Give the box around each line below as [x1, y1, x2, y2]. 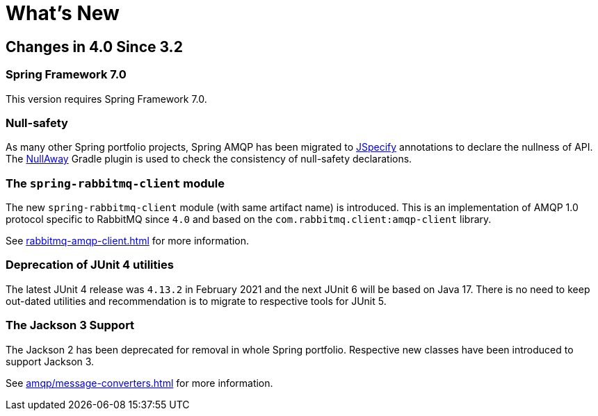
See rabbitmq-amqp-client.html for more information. [6, 235, 250, 247]
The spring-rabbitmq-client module [6, 176, 225, 190]
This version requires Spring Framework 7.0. [6, 92, 207, 105]
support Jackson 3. [6, 355, 95, 367]
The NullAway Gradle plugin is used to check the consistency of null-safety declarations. [6, 153, 412, 165]
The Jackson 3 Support [6, 318, 135, 333]
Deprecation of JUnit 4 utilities [6, 258, 174, 272]
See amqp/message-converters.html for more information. [6, 376, 273, 389]
